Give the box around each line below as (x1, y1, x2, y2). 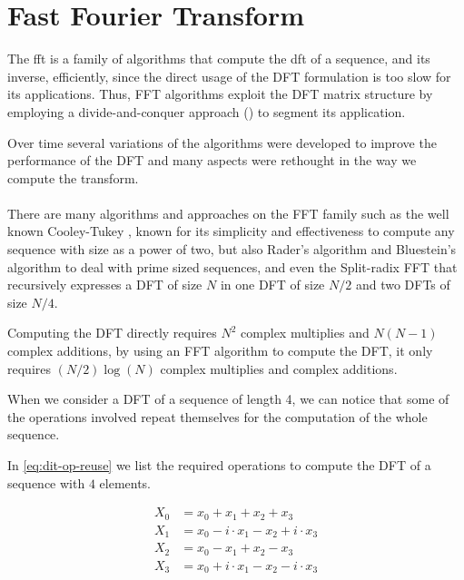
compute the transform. (7, 168, 139, 187)
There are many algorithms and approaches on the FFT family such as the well (7, 203, 449, 222)
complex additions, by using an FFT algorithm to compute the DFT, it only (7, 341, 433, 360)
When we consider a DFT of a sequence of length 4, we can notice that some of (7, 389, 449, 408)
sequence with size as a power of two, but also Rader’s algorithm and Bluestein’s (7, 240, 457, 259)
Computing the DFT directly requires (7, 323, 217, 342)
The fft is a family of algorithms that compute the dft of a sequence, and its (7, 49, 430, 68)
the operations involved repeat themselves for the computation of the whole (7, 407, 428, 426)
